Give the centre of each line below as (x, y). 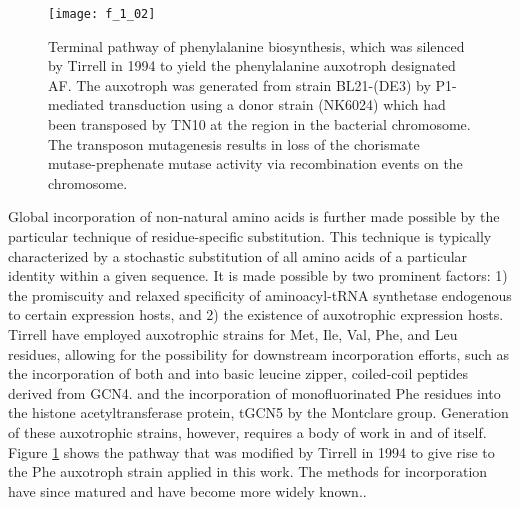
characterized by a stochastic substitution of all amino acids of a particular (238, 255)
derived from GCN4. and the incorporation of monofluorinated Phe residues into (254, 392)
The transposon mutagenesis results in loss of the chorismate (234, 143)
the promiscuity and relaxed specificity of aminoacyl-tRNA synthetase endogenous (260, 294)
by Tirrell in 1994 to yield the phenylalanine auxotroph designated (252, 65)
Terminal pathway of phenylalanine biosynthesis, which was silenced (256, 45)
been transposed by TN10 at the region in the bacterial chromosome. (259, 124)
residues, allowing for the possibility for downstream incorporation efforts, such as (259, 353)
